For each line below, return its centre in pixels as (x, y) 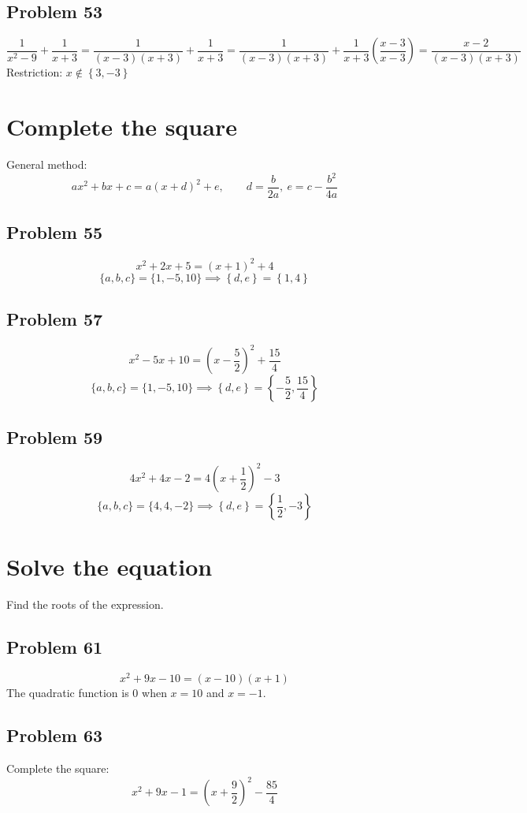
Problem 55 (55, 232)
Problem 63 (55, 735)
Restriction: (35, 72)
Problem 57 (55, 319)
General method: (47, 164)
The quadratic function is (68, 693)
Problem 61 (55, 647)
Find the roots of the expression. (85, 604)
